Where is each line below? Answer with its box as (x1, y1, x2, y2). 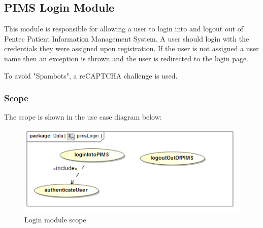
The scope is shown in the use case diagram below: (4, 111, 162, 122)
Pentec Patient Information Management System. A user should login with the (4, 33, 249, 44)
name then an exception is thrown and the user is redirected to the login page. (4, 53, 249, 63)
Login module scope (24, 214, 86, 225)
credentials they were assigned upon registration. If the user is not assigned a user (4, 43, 259, 54)
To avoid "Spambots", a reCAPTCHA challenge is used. (4, 70, 178, 81)
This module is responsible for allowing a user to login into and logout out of (4, 23, 244, 34)
